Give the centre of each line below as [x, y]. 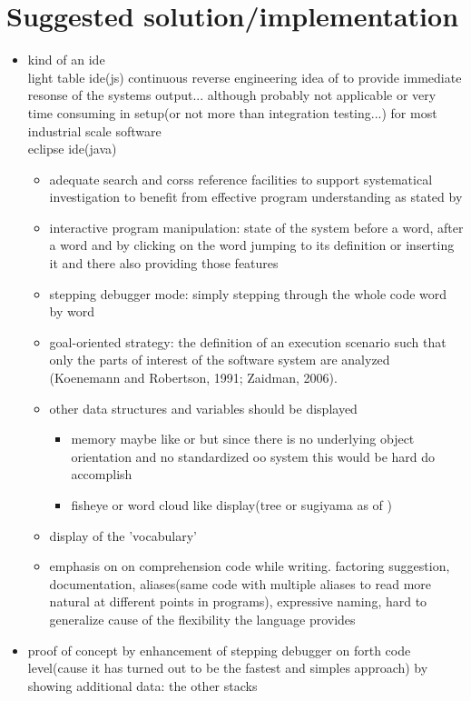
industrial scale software [94, 130]
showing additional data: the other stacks [142, 685]
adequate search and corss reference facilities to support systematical [241, 179]
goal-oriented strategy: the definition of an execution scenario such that [248, 341]
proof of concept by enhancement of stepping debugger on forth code [219, 650]
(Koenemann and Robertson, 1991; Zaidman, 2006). [193, 378]
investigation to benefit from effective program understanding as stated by [256, 197]
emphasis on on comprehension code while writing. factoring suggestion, [250, 566]
